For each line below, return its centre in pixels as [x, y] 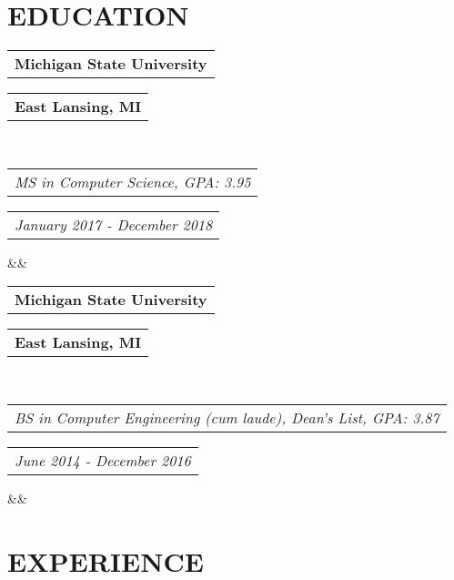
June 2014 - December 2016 [103, 460]
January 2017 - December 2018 [114, 224]
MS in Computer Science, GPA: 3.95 [133, 181]
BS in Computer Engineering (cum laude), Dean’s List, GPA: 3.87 [227, 417]
